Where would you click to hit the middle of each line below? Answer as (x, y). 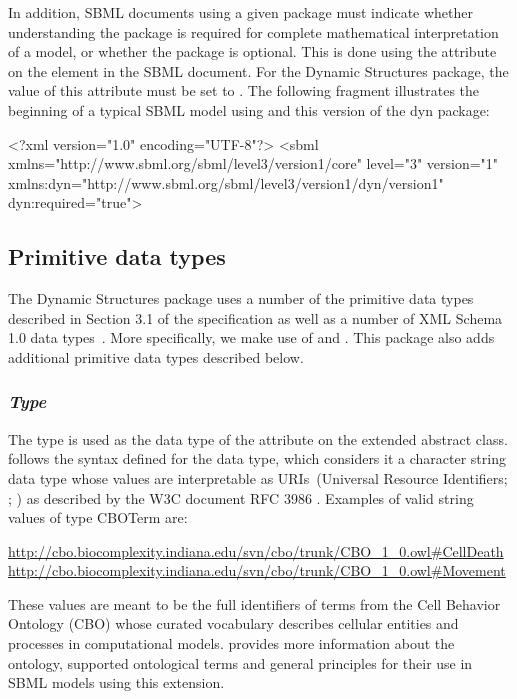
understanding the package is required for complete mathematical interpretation (253, 31)
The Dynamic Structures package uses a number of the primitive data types (241, 298)
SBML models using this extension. (116, 682)
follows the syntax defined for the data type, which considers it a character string (257, 458)
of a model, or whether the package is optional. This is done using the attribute (252, 51)
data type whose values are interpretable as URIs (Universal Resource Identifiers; (258, 477)
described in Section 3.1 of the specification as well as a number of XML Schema (255, 317)
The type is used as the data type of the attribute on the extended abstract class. (258, 438)
